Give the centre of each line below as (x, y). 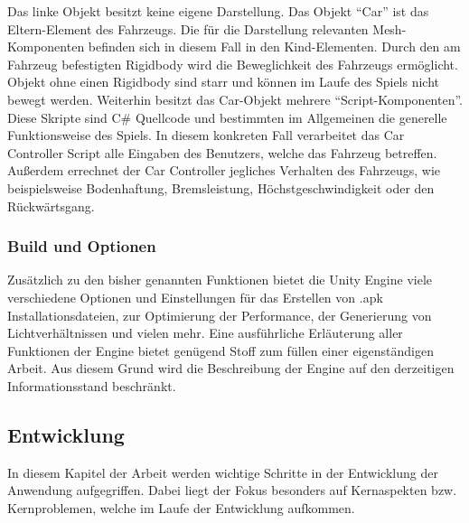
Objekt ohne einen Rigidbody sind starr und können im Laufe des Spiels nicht (224, 82)
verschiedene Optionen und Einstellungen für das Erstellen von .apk (195, 297)
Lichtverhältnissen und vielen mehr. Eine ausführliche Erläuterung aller (205, 333)
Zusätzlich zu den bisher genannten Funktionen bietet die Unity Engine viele (220, 280)
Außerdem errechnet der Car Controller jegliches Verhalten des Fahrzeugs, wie (224, 170)
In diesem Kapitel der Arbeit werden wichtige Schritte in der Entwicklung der (223, 472)
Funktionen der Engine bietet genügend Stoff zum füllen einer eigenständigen (220, 350)
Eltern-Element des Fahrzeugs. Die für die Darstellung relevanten (188, 28)
